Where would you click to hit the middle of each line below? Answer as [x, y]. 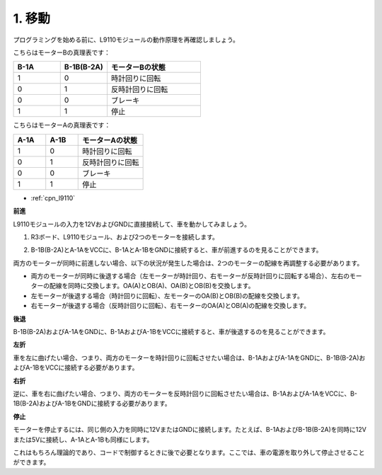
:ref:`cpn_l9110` [53, 198]
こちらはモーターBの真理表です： [62, 52]
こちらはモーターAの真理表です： [62, 125]
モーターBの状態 [138, 67]
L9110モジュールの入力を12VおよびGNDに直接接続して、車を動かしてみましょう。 [132, 224]
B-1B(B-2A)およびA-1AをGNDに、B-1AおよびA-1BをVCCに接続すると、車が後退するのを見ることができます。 [171, 332]
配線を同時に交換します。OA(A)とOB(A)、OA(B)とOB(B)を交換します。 [152, 286]
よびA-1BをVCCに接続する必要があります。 [76, 367]
